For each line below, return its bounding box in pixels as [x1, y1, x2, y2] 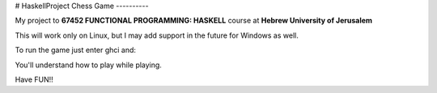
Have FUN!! [15, 75, 54, 84]
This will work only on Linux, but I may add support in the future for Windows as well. [15, 30, 299, 40]
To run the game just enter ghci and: [15, 45, 137, 55]
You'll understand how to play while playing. [15, 60, 162, 70]
